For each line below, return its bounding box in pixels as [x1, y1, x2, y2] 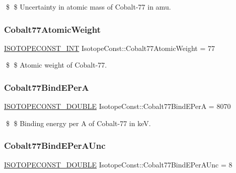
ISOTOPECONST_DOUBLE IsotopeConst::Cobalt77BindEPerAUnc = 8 [4, 159, 232, 169]
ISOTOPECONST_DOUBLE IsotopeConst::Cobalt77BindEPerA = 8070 [4, 101, 231, 111]
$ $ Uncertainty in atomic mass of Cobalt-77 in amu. [6, 2, 171, 12]
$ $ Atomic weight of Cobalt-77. [6, 60, 107, 70]
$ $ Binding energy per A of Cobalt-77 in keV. [6, 118, 151, 128]
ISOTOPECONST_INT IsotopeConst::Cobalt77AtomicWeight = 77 [4, 42, 215, 53]
